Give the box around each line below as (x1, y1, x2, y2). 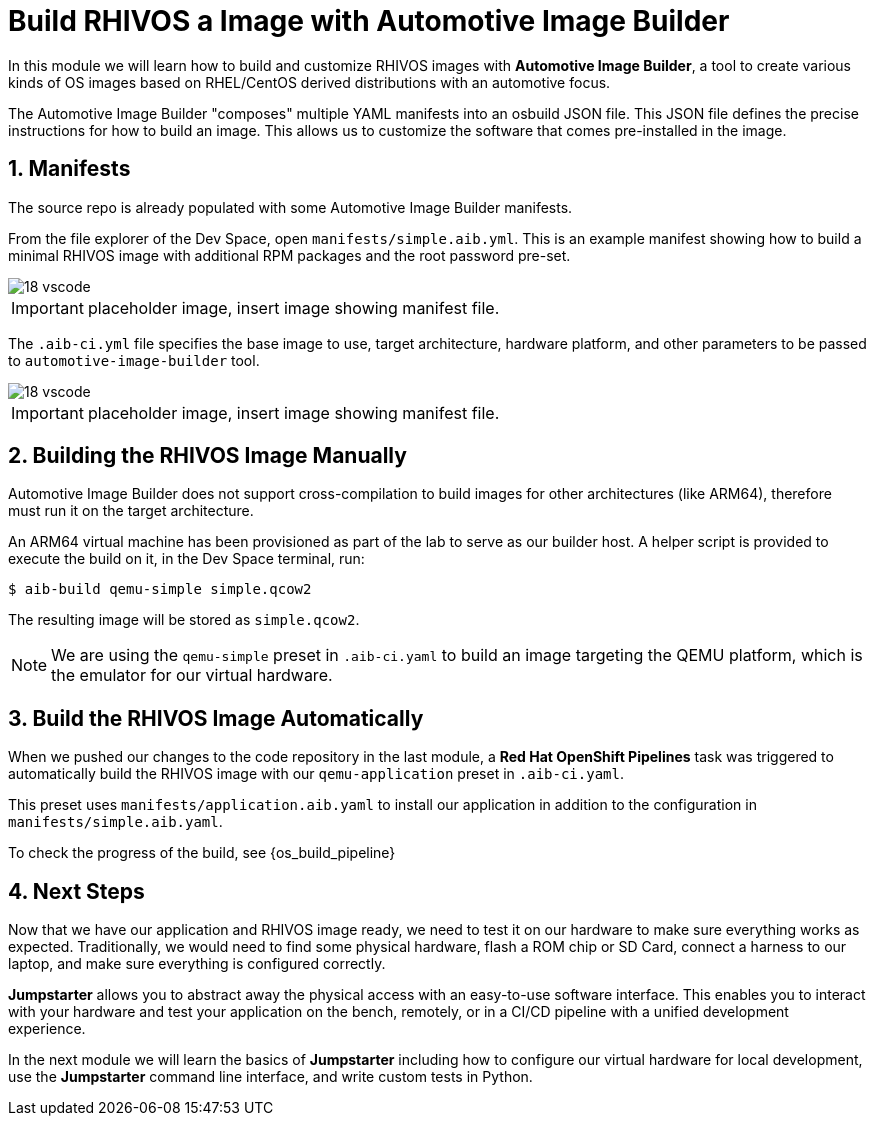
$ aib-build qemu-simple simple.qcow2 (8, 581, 312, 598)
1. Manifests (8, 156, 131, 182)
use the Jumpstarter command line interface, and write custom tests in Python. (8, 1068, 533, 1086)
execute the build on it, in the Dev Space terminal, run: (8, 550, 365, 568)
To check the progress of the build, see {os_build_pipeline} (8, 844, 396, 862)
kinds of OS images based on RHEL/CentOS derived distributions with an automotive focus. (8, 73, 611, 91)
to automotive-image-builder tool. (8, 351, 260, 369)
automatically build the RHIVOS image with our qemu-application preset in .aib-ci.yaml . (8, 765, 624, 783)
